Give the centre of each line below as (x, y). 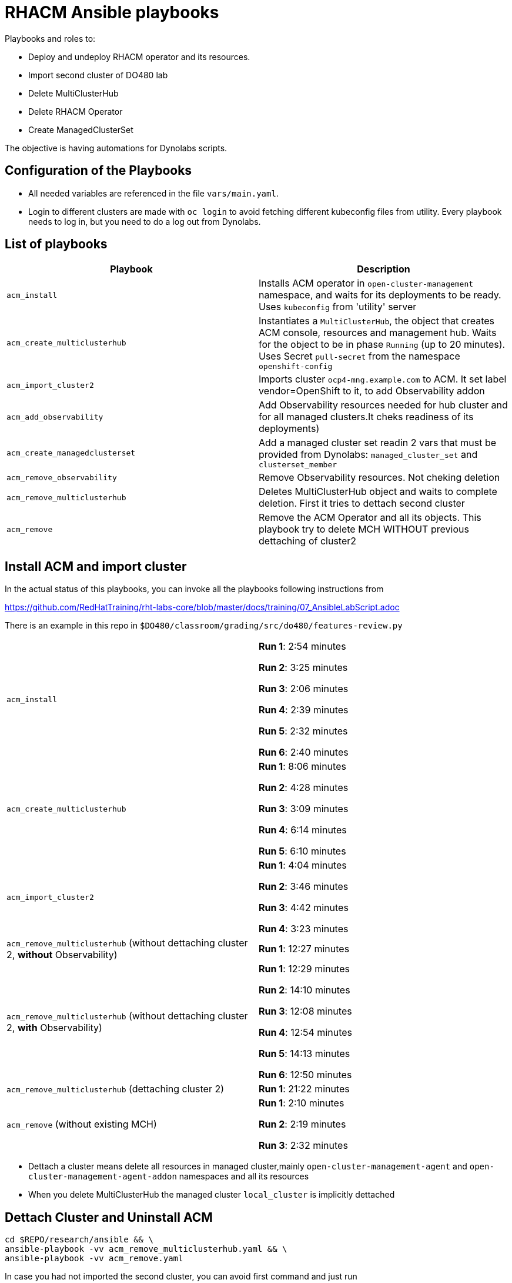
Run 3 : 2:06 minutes (304, 689)
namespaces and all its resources (244, 1176)
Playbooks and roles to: (50, 38)
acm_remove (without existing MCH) (82, 1124)
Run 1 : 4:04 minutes (303, 865)
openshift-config (296, 367)
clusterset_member (298, 465)
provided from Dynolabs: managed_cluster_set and (368, 455)
